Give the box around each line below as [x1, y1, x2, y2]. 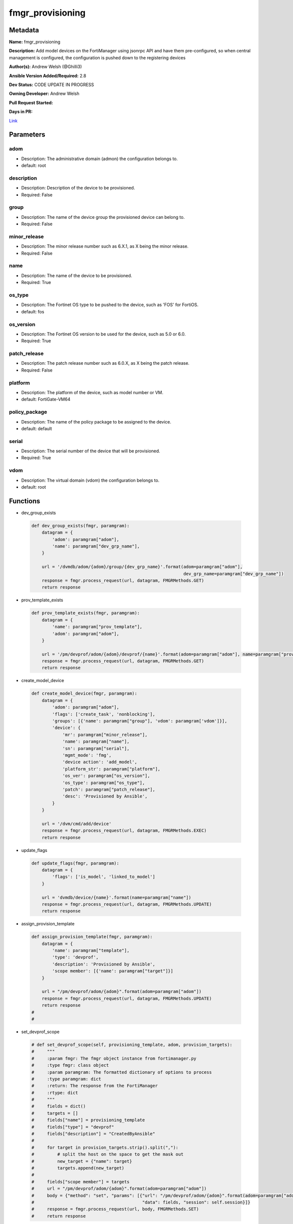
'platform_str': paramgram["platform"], [62, 766, 161, 772]
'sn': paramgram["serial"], [62, 746, 129, 751]
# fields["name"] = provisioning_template [31, 1117, 145, 1123]
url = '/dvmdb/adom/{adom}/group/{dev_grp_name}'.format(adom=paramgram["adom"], [42, 564, 243, 570]
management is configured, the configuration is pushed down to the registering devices [9, 54, 186, 61]
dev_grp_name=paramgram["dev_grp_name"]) [183, 571, 284, 576]
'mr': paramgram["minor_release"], [62, 732, 147, 737]
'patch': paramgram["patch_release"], [62, 786, 156, 792]
